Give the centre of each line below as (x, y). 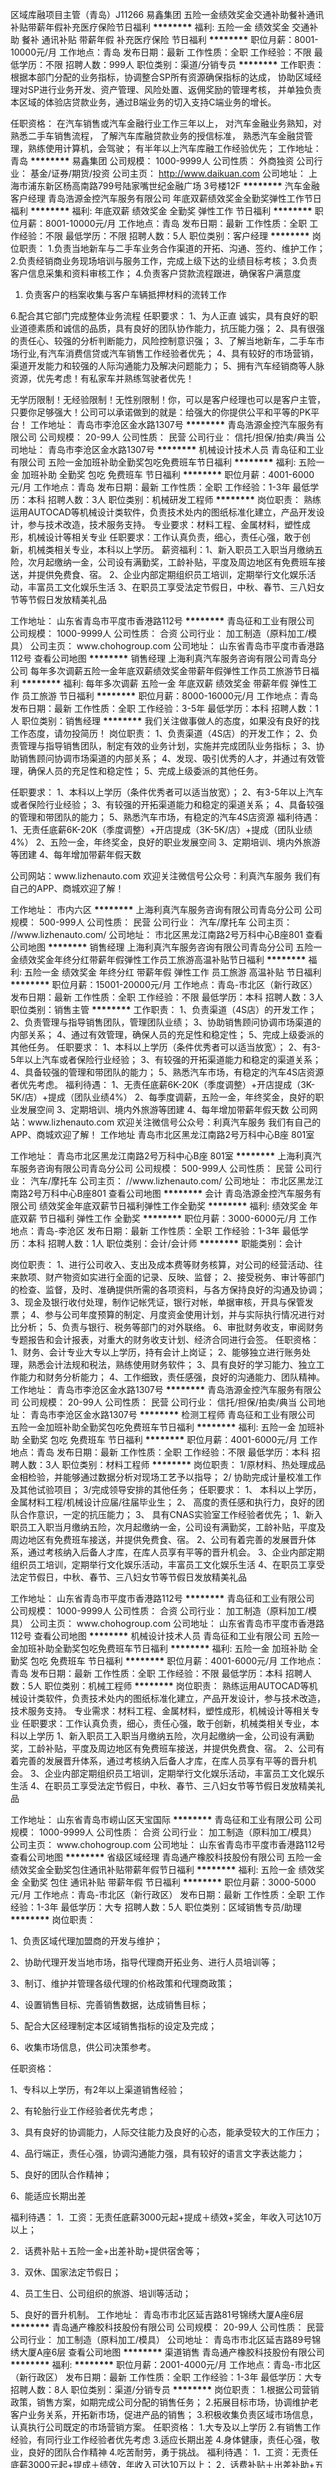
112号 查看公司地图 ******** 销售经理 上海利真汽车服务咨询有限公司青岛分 (164, 658)
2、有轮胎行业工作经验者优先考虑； (83, 2111)
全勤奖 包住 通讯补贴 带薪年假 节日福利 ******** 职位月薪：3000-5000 (169, 1882)
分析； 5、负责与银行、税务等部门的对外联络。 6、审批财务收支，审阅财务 (171, 1327)
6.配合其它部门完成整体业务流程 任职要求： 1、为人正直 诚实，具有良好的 (160, 316)
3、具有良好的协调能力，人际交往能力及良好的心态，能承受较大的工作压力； (166, 2132)
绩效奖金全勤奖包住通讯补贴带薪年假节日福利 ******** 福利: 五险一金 (153, 1869)
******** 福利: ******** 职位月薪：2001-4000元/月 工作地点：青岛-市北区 (166, 2364)
